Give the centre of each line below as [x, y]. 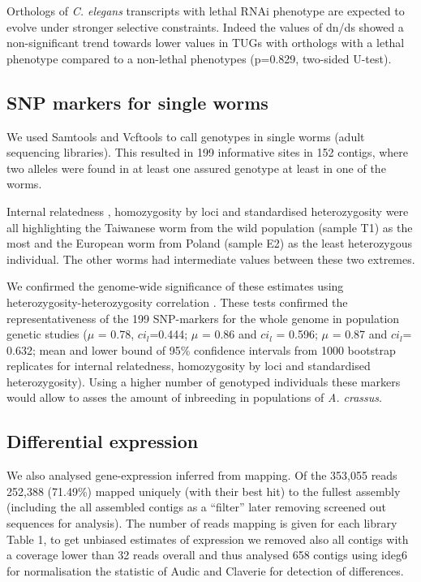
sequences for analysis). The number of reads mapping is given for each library [202, 523]
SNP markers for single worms [137, 102]
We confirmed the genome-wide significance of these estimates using [175, 286]
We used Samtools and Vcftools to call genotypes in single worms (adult [186, 136]
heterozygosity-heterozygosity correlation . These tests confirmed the [177, 302]
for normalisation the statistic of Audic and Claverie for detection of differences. [205, 570]
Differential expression [103, 441]
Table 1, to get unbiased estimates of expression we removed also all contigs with [208, 539]
